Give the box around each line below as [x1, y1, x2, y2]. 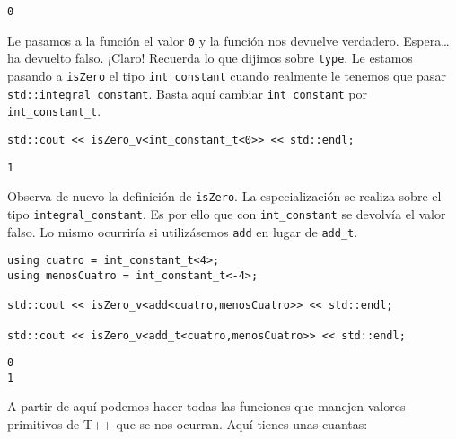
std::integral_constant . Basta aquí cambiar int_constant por [7, 83, 367, 102]
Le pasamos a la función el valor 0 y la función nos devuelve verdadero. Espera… [7, 31, 450, 49]
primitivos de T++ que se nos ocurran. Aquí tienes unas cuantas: [7, 415, 368, 434]
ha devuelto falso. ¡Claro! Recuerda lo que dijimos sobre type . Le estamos [7, 48, 413, 67]
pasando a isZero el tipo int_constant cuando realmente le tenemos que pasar [7, 66, 446, 84]
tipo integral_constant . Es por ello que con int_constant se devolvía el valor [7, 204, 446, 223]
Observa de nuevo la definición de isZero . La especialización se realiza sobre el [7, 187, 442, 206]
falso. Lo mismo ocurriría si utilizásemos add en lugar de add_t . [7, 222, 358, 241]
